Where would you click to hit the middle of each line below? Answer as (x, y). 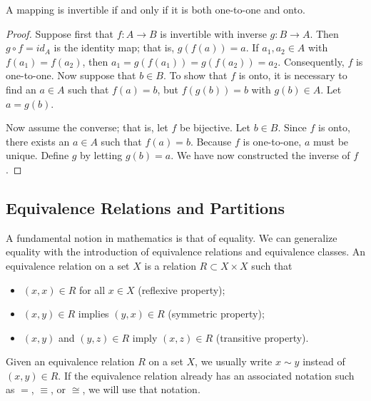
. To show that (195, 75)
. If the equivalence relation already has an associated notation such (206, 375)
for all (92, 289)
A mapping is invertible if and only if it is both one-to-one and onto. (156, 9)
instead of (324, 361)
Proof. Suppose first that (60, 33)
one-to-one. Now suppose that (71, 75)
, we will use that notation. (141, 389)
